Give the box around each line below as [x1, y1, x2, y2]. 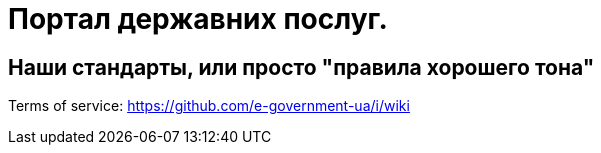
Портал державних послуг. [8, 2, 388, 36]
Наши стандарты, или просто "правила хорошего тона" [8, 54, 595, 80]
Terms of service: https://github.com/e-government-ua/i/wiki [8, 97, 410, 115]
